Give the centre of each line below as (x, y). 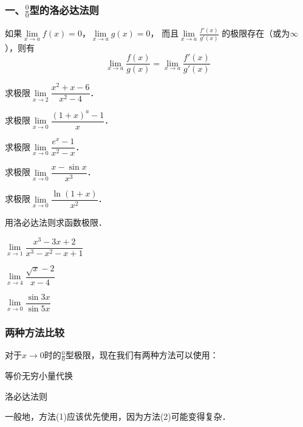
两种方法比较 (35, 332)
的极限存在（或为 (256, 33)
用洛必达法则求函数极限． (56, 222)
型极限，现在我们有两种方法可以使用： (142, 355)
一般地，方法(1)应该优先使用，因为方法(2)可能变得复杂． (118, 416)
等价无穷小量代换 (39, 375)
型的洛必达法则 (64, 9)
